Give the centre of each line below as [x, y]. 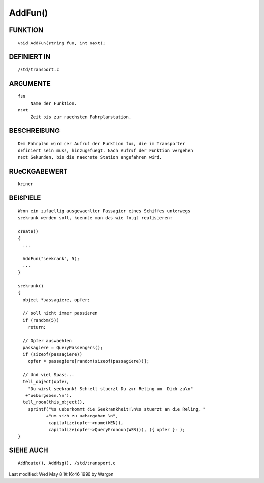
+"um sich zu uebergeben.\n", [82, 416]
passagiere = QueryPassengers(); [63, 348]
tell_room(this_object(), [54, 402]
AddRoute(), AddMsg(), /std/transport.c [67, 463]
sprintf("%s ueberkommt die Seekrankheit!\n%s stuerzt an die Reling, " [117, 409]
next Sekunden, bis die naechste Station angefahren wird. [90, 157]
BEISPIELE [25, 198]
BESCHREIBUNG [34, 131]
